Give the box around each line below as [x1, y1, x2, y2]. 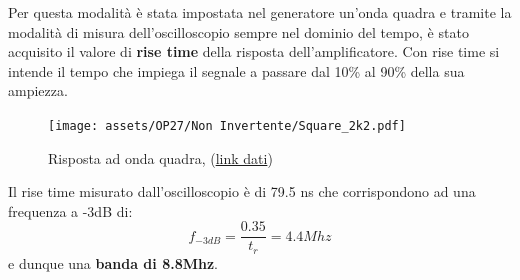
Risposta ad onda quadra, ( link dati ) [48, 147, 273, 168]
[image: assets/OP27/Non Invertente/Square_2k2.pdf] [48, 118, 406, 133]
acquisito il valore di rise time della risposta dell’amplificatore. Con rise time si [8, 41, 500, 62]
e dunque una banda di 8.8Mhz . [8, 252, 219, 273]
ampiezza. [8, 80, 68, 101]
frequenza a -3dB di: [8, 200, 133, 221]
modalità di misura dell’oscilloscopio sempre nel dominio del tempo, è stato [8, 21, 469, 42]
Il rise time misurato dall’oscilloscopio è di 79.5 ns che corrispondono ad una [8, 181, 476, 202]
